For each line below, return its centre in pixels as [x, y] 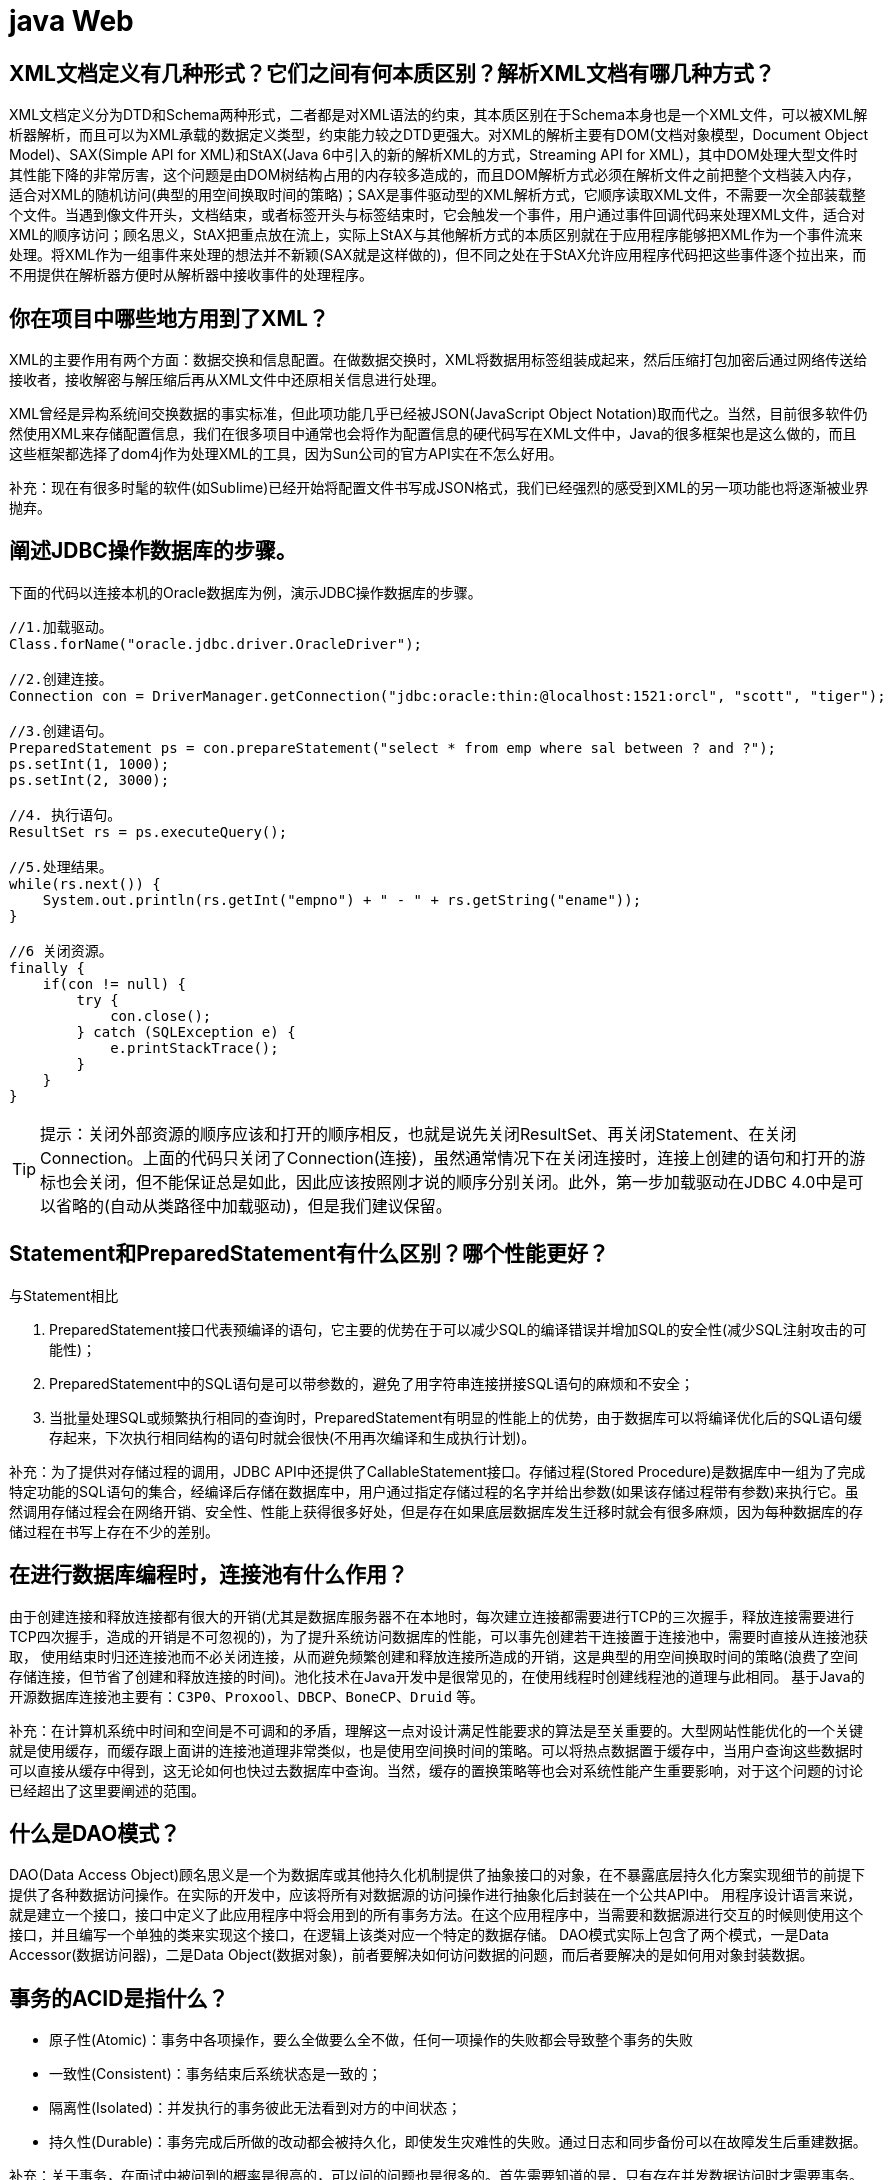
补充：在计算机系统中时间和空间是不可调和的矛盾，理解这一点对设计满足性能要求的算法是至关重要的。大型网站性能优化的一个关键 [436, 1730]
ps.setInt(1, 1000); [89, 763]
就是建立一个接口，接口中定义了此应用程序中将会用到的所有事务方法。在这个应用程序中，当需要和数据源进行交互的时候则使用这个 [436, 1915]
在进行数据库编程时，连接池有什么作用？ [208, 1575]
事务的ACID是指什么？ [119, 1998]
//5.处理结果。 [61, 866]
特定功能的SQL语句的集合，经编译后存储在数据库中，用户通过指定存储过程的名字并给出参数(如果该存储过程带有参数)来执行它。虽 [434, 1491]
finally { [47, 967]
